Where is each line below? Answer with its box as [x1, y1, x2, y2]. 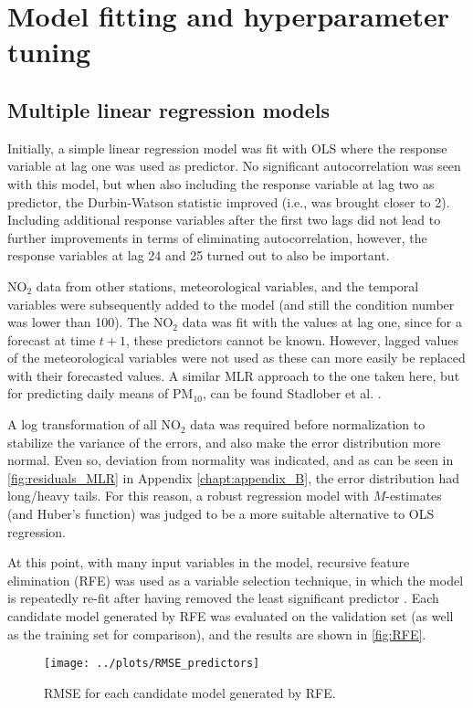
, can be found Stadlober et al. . [202, 384, 382, 403]
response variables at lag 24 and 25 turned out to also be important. [7, 246, 390, 265]
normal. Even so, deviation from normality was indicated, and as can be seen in [7, 450, 454, 470]
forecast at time [7, 330, 96, 349]
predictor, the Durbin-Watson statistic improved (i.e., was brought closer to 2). [7, 192, 450, 211]
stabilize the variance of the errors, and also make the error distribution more [7, 432, 441, 451]
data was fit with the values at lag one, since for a [182, 312, 462, 332]
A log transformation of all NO [7, 415, 181, 434]
